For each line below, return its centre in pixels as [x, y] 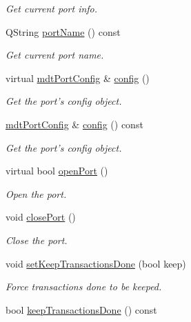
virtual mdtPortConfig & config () [78, 78]
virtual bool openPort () [57, 171]
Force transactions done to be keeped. [84, 286]
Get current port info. [52, 8]
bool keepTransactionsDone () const [81, 309]
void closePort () [41, 217]
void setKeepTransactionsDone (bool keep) [96, 263]
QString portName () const [63, 31]
